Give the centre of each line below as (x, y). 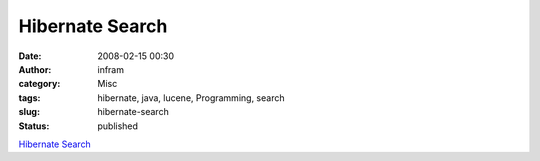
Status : (34, 126)
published (118, 126)
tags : (29, 97)
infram (111, 69)
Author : (35, 69)
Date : (30, 56)
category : (39, 84)
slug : (29, 112)
